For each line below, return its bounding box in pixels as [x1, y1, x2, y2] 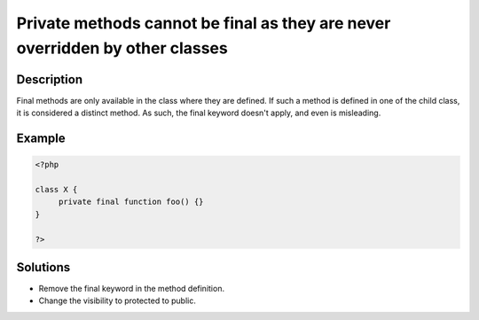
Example [16, 131, 66, 146]
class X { [35, 184, 78, 195]
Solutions [16, 260, 71, 275]
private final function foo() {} [58, 197, 204, 207]
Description [16, 72, 83, 87]
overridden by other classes [16, 38, 228, 58]
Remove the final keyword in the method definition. [38, 284, 225, 294]
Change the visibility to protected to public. [38, 295, 197, 306]
